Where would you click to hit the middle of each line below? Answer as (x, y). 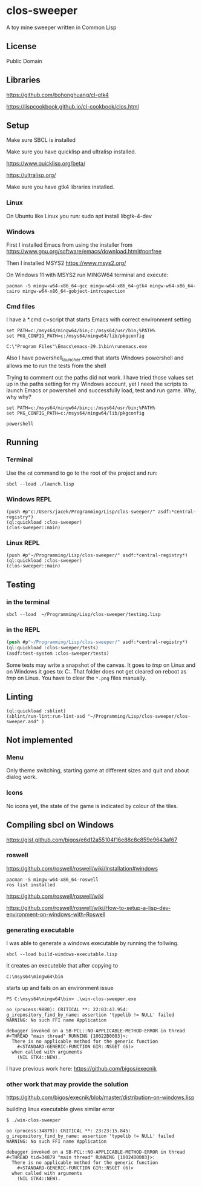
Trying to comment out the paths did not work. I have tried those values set (100, 378)
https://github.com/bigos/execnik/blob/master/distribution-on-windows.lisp (100, 1097)
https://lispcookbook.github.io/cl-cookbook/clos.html (73, 106)
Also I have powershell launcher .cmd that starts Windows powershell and (95, 359)
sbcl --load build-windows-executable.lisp (62, 955)
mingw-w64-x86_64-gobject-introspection (74, 291)
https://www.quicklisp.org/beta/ (46, 164)
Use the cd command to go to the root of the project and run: (82, 473)
